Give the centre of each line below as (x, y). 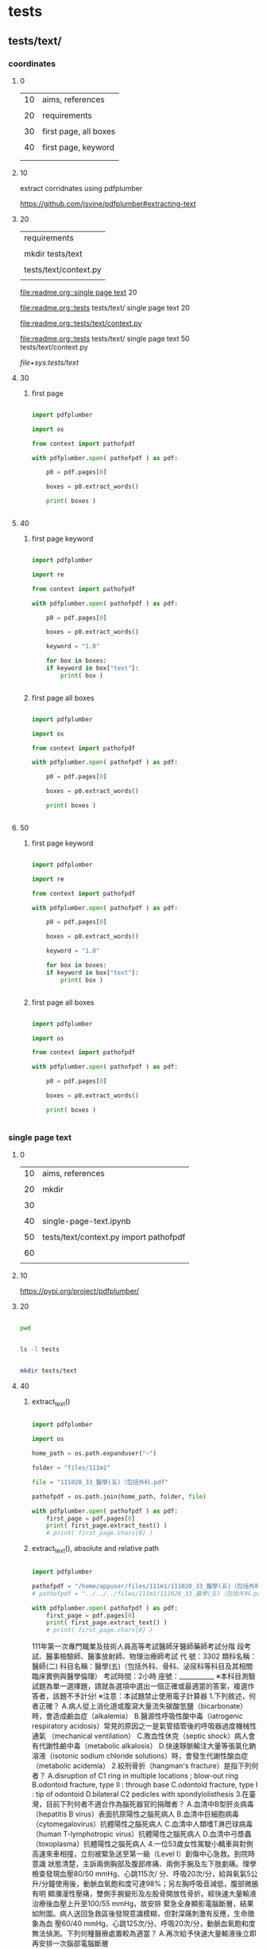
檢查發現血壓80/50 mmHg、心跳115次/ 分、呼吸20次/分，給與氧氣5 (141, 1874)
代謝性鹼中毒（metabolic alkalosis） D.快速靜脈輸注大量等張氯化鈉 (147, 1746)
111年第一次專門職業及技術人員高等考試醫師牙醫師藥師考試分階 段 (138, 1646)
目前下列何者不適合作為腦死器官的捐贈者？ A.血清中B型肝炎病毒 (150, 1804)
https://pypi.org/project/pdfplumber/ (79, 1291)
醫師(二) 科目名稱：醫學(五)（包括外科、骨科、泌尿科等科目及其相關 (142, 1666)
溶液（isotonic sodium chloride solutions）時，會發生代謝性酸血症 (140, 1756)
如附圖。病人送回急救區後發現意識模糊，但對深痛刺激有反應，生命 (139, 1914)
